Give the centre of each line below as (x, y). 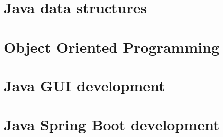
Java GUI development (85, 85)
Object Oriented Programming (112, 46)
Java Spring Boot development (112, 124)
